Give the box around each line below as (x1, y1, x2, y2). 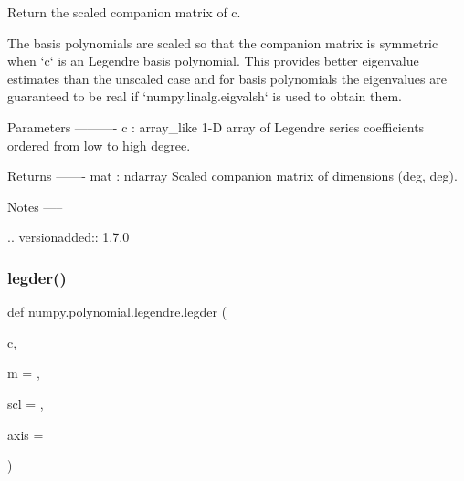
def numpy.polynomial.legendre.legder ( (7, 302, 227, 321)
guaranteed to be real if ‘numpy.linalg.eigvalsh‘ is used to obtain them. (7, 87, 403, 106)
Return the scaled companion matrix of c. (7, 3, 241, 21)
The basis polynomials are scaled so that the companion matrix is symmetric (7, 33, 438, 52)
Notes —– (7, 196, 63, 215)
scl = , (7, 393, 44, 413)
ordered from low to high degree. (7, 135, 191, 154)
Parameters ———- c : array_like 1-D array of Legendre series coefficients (7, 117, 425, 136)
